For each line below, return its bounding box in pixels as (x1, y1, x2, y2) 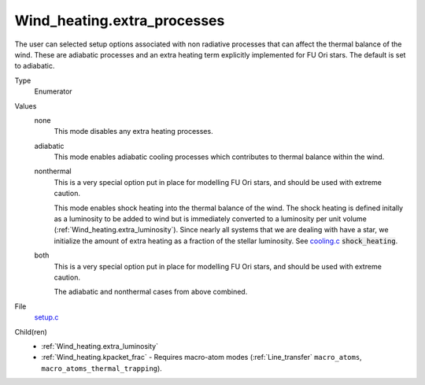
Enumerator (34, 87, 72, 96)
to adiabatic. (14, 61, 55, 71)
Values (14, 101, 37, 110)
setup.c (34, 313, 59, 322)
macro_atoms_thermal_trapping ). (41, 363, 163, 373)
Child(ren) (14, 327, 47, 336)
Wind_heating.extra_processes (14, 12, 225, 29)
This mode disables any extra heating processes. (54, 127, 213, 136)
